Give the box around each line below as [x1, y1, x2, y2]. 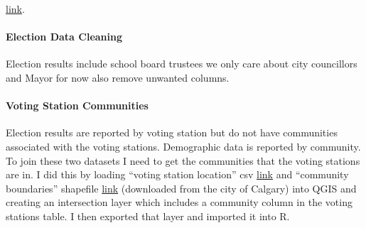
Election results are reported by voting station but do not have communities [6, 125, 338, 140]
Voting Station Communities [6, 98, 149, 113]
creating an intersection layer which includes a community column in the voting [6, 195, 352, 210]
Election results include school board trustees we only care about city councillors [6, 56, 357, 71]
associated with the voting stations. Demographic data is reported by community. [6, 139, 361, 153]
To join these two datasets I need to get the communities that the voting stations [6, 153, 360, 168]
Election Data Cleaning [6, 29, 122, 44]
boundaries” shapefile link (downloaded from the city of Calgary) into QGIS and [6, 180, 357, 195]
